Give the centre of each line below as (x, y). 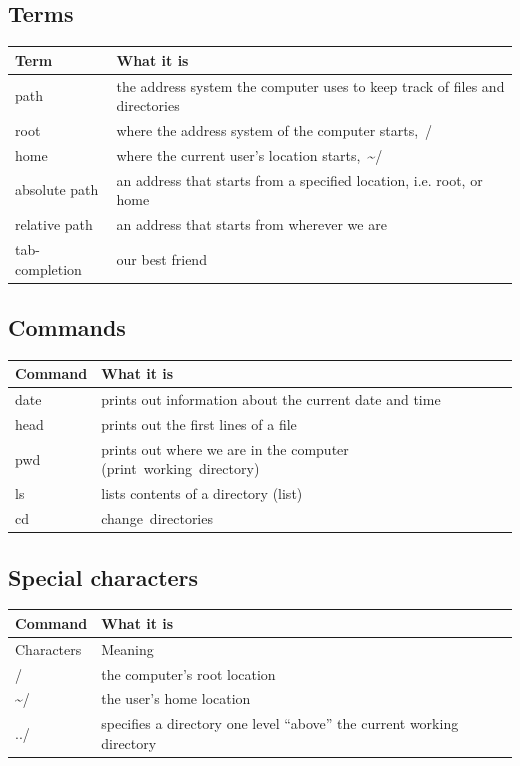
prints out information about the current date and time (271, 399)
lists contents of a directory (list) (202, 493)
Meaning (127, 648)
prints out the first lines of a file (199, 424)
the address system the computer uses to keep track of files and (310, 85)
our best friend (161, 258)
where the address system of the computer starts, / (274, 129)
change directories (157, 518)
